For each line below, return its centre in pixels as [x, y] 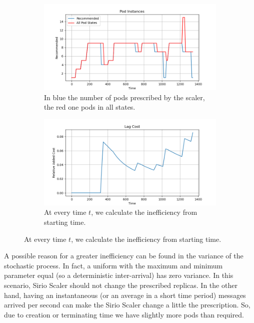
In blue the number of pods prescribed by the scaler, [124, 97]
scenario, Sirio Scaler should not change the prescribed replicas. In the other [121, 285]
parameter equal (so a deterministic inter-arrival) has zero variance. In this [119, 275]
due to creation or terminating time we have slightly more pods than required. [124, 314]
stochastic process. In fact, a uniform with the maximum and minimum [113, 265]
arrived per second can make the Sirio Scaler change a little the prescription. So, [127, 305]
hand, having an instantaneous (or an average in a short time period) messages [125, 295]
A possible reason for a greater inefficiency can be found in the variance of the [124, 256]
